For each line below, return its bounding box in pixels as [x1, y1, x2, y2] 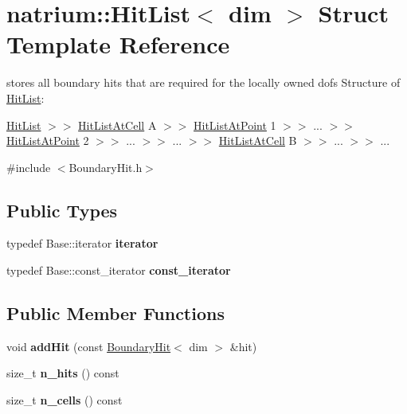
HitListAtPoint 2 [6, 132, 89, 149]
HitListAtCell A [78, 116, 157, 133]
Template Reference [6, 28, 230, 61]
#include [6, 158, 51, 175]
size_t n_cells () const [6, 392, 123, 408]
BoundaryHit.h [68, 158, 143, 175]
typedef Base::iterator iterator [6, 235, 158, 252]
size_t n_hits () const [6, 365, 119, 381]
